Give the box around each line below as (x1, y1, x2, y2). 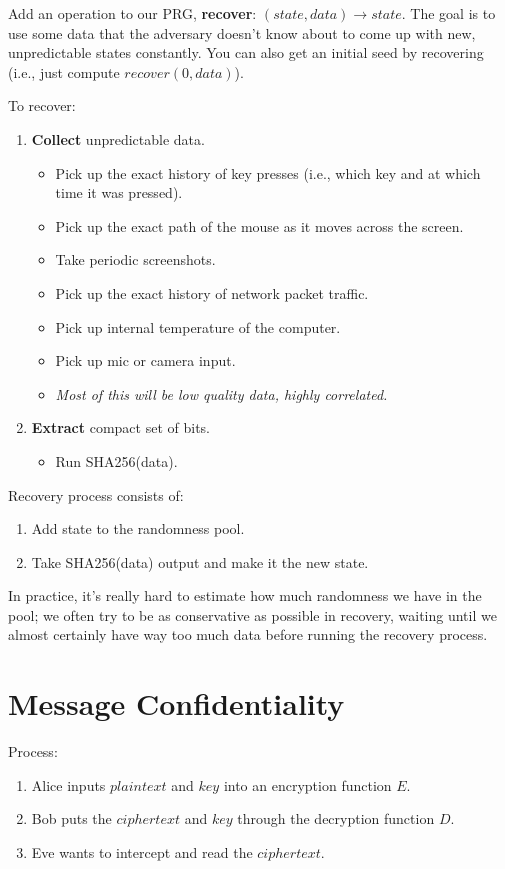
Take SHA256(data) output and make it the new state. (31, 551, 369, 572)
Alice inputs (31, 774, 106, 795)
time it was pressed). (55, 182, 183, 203)
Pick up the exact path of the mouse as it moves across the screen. (55, 215, 464, 236)
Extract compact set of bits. (31, 417, 210, 438)
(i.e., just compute (8, 61, 120, 82)
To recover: (8, 95, 76, 116)
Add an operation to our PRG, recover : (8, 3, 257, 23)
